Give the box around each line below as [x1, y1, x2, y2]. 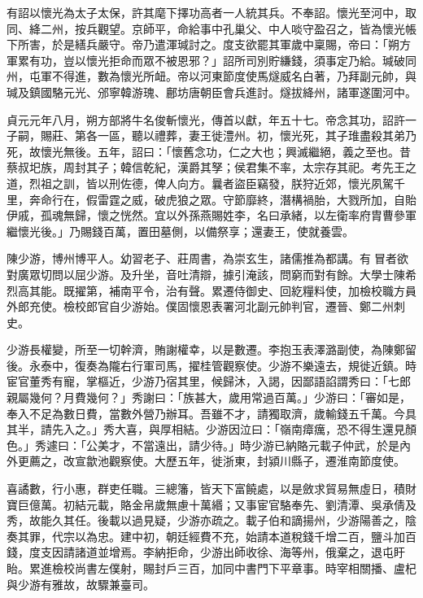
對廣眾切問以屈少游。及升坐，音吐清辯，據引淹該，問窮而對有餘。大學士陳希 [7, 265, 416, 282]
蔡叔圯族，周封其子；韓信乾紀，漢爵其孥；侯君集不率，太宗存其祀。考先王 [7, 159, 405, 176]
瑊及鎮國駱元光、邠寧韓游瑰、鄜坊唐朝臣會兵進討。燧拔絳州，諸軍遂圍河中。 [7, 83, 416, 100]
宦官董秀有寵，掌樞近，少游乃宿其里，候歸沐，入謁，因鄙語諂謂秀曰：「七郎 [7, 373, 411, 390]
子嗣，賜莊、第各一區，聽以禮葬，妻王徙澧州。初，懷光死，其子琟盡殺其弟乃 [7, 127, 416, 144]
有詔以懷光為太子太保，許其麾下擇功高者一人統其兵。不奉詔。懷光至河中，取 [7, 4, 416, 20]
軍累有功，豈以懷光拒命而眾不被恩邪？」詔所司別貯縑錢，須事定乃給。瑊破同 [7, 51, 416, 68]
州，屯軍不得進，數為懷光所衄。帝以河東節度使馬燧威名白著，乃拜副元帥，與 [7, 68, 416, 85]
